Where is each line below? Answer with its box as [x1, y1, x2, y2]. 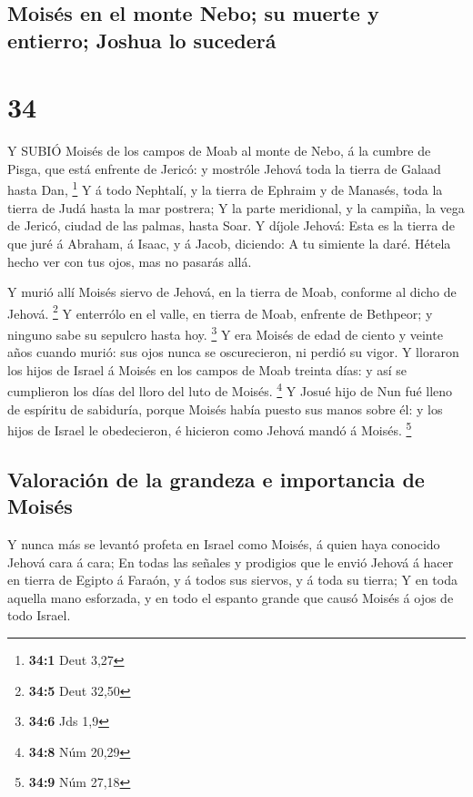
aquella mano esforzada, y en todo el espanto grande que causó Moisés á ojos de [7, 588, 454, 607]
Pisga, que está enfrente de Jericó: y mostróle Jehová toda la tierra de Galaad [7, 158, 441, 178]
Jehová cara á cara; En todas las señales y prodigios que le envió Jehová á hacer [7, 552, 454, 571]
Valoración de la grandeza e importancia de [7, 465, 425, 493]
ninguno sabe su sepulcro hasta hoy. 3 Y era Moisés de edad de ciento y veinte [7, 322, 443, 343]
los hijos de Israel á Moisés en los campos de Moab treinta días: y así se [7, 360, 408, 379]
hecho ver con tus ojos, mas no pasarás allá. [7, 251, 252, 271]
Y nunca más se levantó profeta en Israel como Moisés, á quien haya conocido [7, 535, 440, 554]
